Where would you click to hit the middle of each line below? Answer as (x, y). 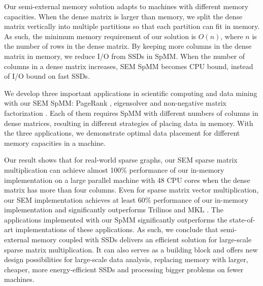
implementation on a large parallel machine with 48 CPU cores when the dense (127, 180)
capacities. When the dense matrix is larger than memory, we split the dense (123, 16)
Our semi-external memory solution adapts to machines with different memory (126, 6)
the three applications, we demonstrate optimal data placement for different (122, 133)
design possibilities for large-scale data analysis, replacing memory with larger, (126, 259)
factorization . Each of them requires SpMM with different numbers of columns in (131, 113)
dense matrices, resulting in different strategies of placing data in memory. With (129, 123)
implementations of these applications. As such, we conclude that (117, 229)
